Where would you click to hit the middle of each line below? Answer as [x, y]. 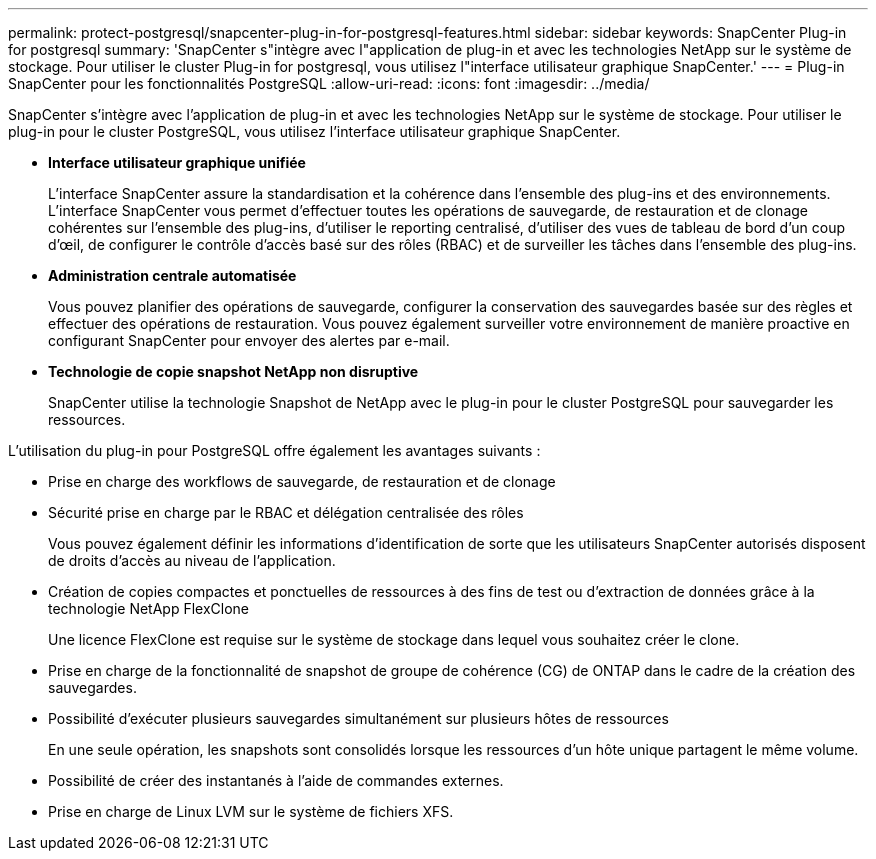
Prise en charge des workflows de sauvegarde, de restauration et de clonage [302, 481]
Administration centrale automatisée [172, 275]
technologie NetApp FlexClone [149, 608]
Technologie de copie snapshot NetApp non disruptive [233, 371]
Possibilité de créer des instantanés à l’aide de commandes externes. [276, 780]
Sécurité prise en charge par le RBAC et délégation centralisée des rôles [286, 512]
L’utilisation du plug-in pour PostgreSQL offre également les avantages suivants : [274, 450]
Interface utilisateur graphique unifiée [177, 162]
